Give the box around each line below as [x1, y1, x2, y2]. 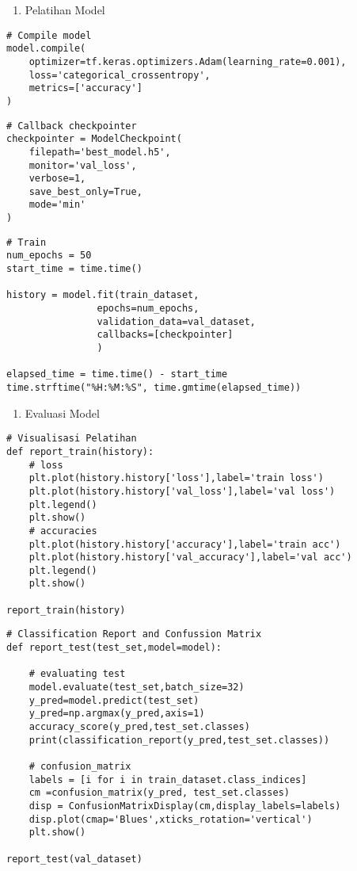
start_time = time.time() [6, 263, 142, 275]
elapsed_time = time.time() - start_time [6, 369, 228, 380]
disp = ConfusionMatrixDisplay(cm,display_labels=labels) [28, 800, 341, 812]
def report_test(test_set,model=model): [6, 642, 222, 654]
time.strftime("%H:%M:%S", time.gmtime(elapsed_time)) [6, 382, 302, 393]
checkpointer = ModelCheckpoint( [6, 133, 182, 145]
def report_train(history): [6, 445, 154, 457]
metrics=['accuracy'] [28, 82, 142, 94]
